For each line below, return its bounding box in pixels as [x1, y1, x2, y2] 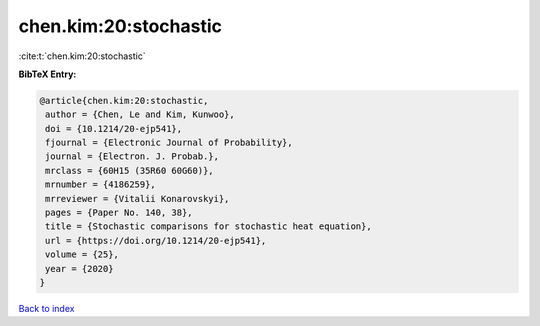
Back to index [18, 302, 75, 314]
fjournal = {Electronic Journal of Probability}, [45, 137, 294, 149]
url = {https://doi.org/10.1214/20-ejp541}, [45, 235, 267, 246]
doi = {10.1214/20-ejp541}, [45, 123, 183, 134]
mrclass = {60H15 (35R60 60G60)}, [45, 165, 214, 176]
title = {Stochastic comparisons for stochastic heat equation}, [45, 221, 372, 232]
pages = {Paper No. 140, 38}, [45, 207, 194, 219]
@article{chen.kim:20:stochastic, [39, 95, 209, 106]
